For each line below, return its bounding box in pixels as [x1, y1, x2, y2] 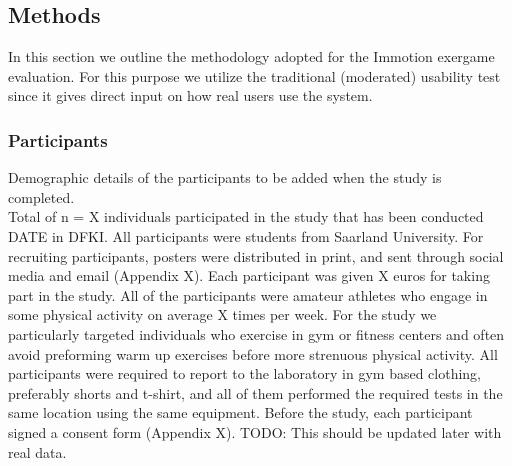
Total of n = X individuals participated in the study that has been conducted [8, 206, 484, 227]
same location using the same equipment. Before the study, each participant [8, 402, 473, 423]
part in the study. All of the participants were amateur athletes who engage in [8, 284, 488, 305]
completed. [8, 186, 75, 207]
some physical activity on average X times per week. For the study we [8, 304, 437, 325]
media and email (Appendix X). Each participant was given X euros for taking [8, 265, 490, 286]
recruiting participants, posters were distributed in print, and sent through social [8, 245, 504, 266]
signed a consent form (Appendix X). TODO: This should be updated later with [8, 421, 502, 442]
